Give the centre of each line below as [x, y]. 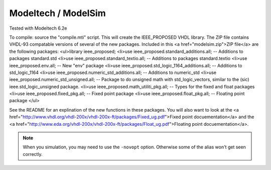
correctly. [33, 154]
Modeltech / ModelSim [57, 13]
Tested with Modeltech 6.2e [38, 28]
